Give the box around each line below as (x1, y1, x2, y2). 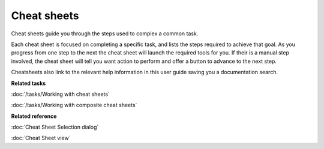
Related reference (11, 112, 57, 120)
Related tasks (11, 80, 46, 87)
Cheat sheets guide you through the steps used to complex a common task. (11, 30, 199, 37)
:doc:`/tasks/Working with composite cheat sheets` (11, 102, 137, 109)
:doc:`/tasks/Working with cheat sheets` (11, 90, 110, 98)
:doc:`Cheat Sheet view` (11, 135, 71, 142)
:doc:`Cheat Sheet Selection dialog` (11, 123, 99, 131)
